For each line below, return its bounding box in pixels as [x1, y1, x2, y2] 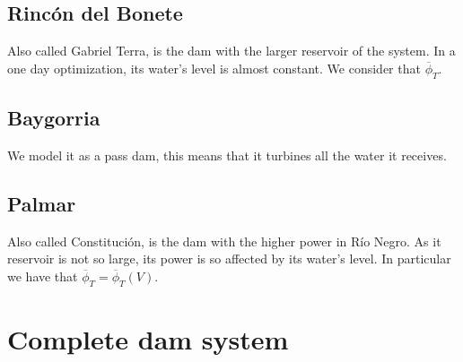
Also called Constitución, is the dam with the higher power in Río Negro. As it [7, 231, 441, 250]
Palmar [7, 189, 76, 217]
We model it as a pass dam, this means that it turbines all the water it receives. [7, 145, 447, 164]
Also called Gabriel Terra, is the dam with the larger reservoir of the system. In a [7, 41, 456, 60]
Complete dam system [7, 320, 289, 357]
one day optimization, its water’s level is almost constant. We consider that [7, 58, 421, 77]
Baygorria [7, 103, 100, 131]
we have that [7, 266, 78, 285]
